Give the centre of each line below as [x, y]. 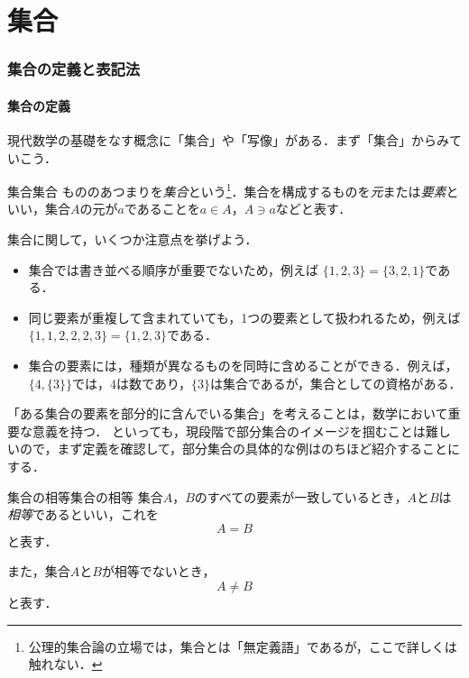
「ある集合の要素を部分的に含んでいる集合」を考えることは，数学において [228, 413]
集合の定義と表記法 [74, 69]
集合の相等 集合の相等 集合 [85, 496]
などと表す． [313, 209]
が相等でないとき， [158, 571]
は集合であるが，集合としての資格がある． [336, 383]
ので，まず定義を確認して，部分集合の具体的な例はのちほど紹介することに [240, 449]
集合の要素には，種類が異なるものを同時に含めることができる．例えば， [243, 366]
